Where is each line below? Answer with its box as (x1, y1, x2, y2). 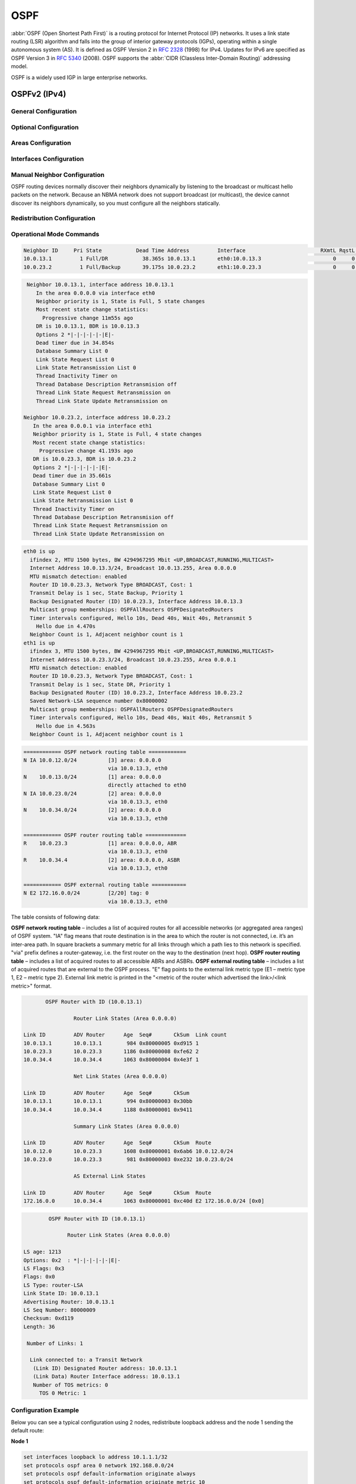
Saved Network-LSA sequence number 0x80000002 (30, 697, 168, 705)
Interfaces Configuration (11, 154, 84, 163)
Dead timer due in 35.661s (33, 473, 112, 479)
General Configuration (11, 107, 77, 116)
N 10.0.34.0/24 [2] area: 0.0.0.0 (23, 807, 161, 813)
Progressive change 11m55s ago (42, 315, 133, 321)
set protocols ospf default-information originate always (23, 1470, 196, 1477)
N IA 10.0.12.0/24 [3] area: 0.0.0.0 (23, 757, 161, 764)
